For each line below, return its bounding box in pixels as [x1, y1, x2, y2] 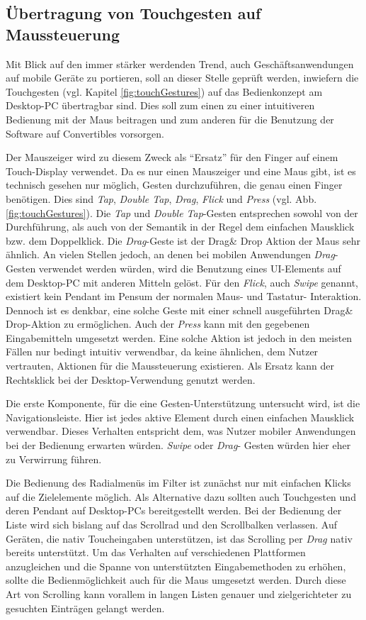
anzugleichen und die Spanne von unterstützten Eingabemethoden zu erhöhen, [6, 558, 346, 573]
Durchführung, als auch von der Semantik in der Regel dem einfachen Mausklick [6, 219, 355, 234]
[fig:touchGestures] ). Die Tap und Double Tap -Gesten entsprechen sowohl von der [6, 205, 358, 220]
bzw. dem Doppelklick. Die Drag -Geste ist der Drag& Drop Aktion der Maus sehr [6, 233, 360, 248]
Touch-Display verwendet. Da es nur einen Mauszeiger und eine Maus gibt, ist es [6, 163, 356, 178]
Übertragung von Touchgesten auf [6, 2, 261, 24]
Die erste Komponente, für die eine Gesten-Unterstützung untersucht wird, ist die [6, 396, 360, 411]
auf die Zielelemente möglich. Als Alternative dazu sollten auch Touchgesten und [6, 489, 356, 504]
